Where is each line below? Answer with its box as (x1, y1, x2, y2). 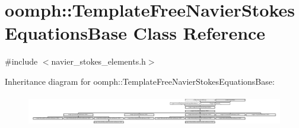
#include (5, 55, 38, 68)
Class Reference (133, 21, 266, 45)
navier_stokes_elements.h (51, 55, 146, 68)
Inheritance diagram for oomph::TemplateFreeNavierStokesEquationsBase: (5, 75, 275, 87)
